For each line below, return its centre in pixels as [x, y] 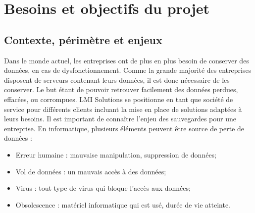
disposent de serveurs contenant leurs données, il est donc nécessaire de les [117, 80]
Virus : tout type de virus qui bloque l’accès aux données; [103, 188]
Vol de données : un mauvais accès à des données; [91, 171]
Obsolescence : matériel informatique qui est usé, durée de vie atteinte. [123, 204]
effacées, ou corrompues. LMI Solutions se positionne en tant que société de [119, 99]
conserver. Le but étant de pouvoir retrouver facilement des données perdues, [121, 89]
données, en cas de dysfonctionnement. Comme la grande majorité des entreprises [128, 70]
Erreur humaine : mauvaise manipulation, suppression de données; [116, 154]
